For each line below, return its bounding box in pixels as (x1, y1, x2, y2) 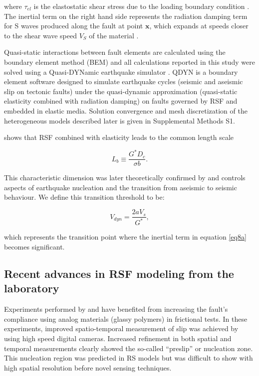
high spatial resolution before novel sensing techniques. (4, 362, 172, 373)
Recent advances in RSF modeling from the (4, 266, 234, 281)
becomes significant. (4, 242, 65, 252)
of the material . (89, 30, 139, 40)
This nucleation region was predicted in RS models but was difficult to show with (4, 353, 253, 363)
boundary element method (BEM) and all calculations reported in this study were (4, 56, 255, 67)
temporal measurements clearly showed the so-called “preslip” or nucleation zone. (4, 343, 253, 353)
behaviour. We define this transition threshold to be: (4, 192, 165, 202)
